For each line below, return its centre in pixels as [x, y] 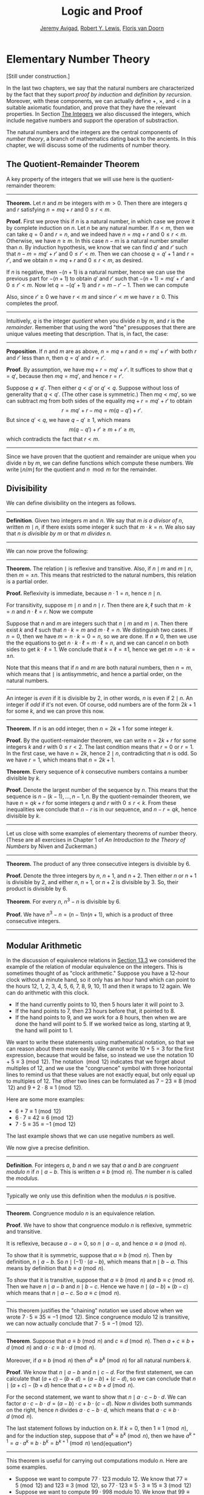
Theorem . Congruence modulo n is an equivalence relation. [81, 1213]
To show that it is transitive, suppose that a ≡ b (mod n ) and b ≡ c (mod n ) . [100, 1280]
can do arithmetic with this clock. [48, 993]
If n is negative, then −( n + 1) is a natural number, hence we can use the [96, 272]
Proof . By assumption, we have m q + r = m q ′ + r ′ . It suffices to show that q [99, 369]
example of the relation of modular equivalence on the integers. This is [95, 967]
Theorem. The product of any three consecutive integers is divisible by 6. [99, 864]
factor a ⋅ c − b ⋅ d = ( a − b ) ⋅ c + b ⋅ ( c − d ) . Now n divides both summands [99, 1404]
